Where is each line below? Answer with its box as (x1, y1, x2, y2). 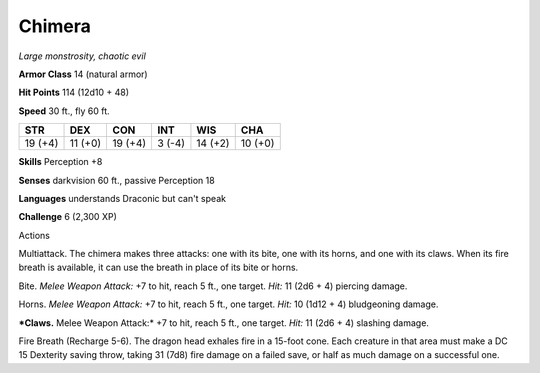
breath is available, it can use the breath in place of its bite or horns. (18, 261, 299, 274)
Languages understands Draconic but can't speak (18, 192, 227, 204)
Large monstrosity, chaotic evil (18, 50, 147, 62)
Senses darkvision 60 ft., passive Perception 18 (18, 174, 215, 186)
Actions (18, 229, 50, 241)
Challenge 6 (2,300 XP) (18, 211, 117, 223)
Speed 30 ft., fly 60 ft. (18, 105, 110, 117)
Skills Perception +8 (18, 156, 103, 168)
